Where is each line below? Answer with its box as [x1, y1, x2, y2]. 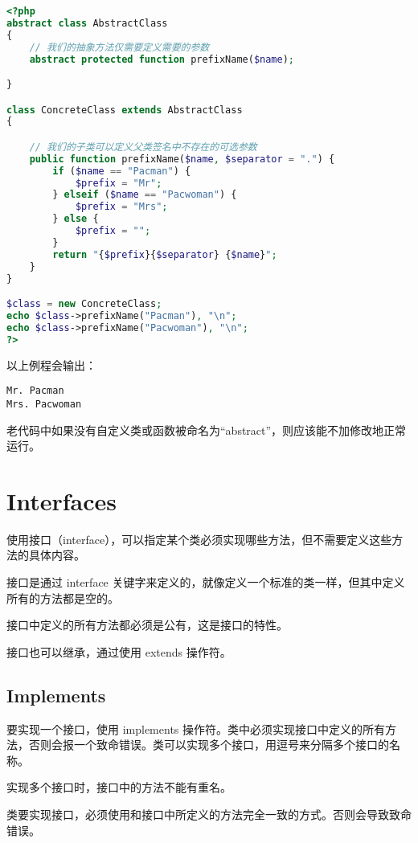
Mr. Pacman [6, 385, 64, 397]
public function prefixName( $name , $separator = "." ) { [29, 153, 335, 165]
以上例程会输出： [6, 356, 96, 373]
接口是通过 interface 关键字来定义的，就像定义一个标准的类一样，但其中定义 [6, 574, 405, 591]
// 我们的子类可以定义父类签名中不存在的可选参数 [29, 141, 257, 153]
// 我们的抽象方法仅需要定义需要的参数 [29, 41, 210, 53]
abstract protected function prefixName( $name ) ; [29, 53, 295, 65]
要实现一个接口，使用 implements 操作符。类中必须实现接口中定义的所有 [6, 720, 385, 737]
